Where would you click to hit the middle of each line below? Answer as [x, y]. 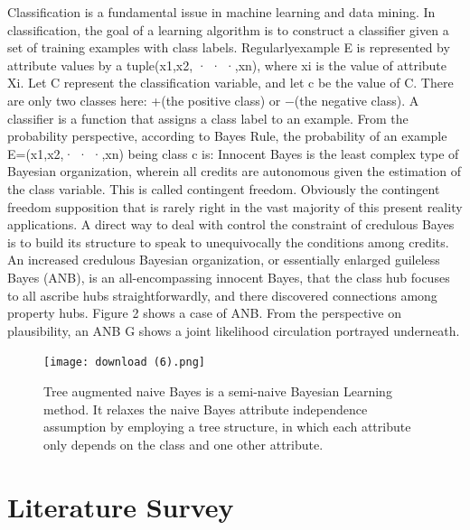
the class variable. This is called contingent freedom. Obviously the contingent [224, 188]
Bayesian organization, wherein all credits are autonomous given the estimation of [234, 171]
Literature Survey [121, 506]
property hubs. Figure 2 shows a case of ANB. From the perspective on [204, 313]
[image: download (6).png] [124, 363]
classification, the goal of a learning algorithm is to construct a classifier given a [228, 29]
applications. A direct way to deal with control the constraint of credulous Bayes [231, 224]
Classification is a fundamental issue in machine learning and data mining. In [221, 12]
